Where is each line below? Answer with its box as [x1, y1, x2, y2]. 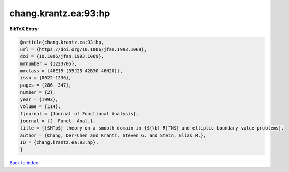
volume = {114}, [20, 104, 61, 110]
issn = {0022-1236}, [20, 75, 71, 81]
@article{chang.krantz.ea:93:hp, [20, 39, 104, 45]
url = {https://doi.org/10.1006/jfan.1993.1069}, [20, 46, 147, 52]
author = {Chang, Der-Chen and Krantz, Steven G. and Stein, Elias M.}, [20, 132, 206, 138]
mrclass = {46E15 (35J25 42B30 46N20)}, [20, 68, 123, 74]
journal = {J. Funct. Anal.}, [20, 118, 96, 124]
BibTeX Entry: [9, 26, 39, 32]
